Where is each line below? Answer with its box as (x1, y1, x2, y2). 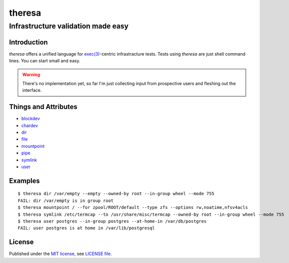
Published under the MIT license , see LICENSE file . (9, 251, 112, 257)
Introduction (9, 38, 48, 46)
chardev (21, 122, 38, 128)
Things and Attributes (9, 103, 78, 111)
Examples (9, 176, 40, 185)
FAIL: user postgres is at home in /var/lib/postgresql (18, 225, 155, 231)
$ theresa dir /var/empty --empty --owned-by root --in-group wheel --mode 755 (18, 191, 214, 197)
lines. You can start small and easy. (9, 58, 80, 64)
